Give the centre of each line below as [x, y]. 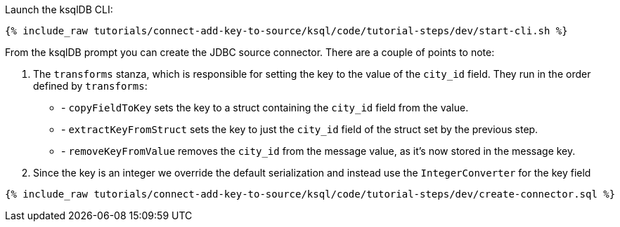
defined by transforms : [90, 86]
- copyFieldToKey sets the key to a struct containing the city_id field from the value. [265, 108]
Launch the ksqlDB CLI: [59, 9]
